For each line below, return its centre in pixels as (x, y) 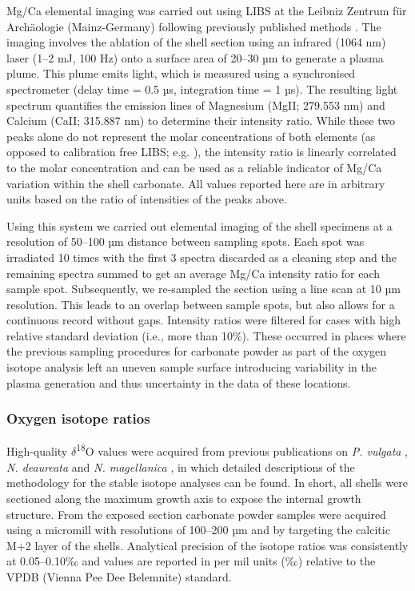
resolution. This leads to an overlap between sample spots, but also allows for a (201, 304)
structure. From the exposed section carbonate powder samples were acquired (196, 514)
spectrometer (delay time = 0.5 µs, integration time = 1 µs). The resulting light (202, 88)
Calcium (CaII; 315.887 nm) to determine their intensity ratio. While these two (201, 121)
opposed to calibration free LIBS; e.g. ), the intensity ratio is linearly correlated (202, 152)
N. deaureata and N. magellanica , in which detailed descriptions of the (181, 466)
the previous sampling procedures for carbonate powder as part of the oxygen (197, 351)
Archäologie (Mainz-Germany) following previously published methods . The (194, 26)
